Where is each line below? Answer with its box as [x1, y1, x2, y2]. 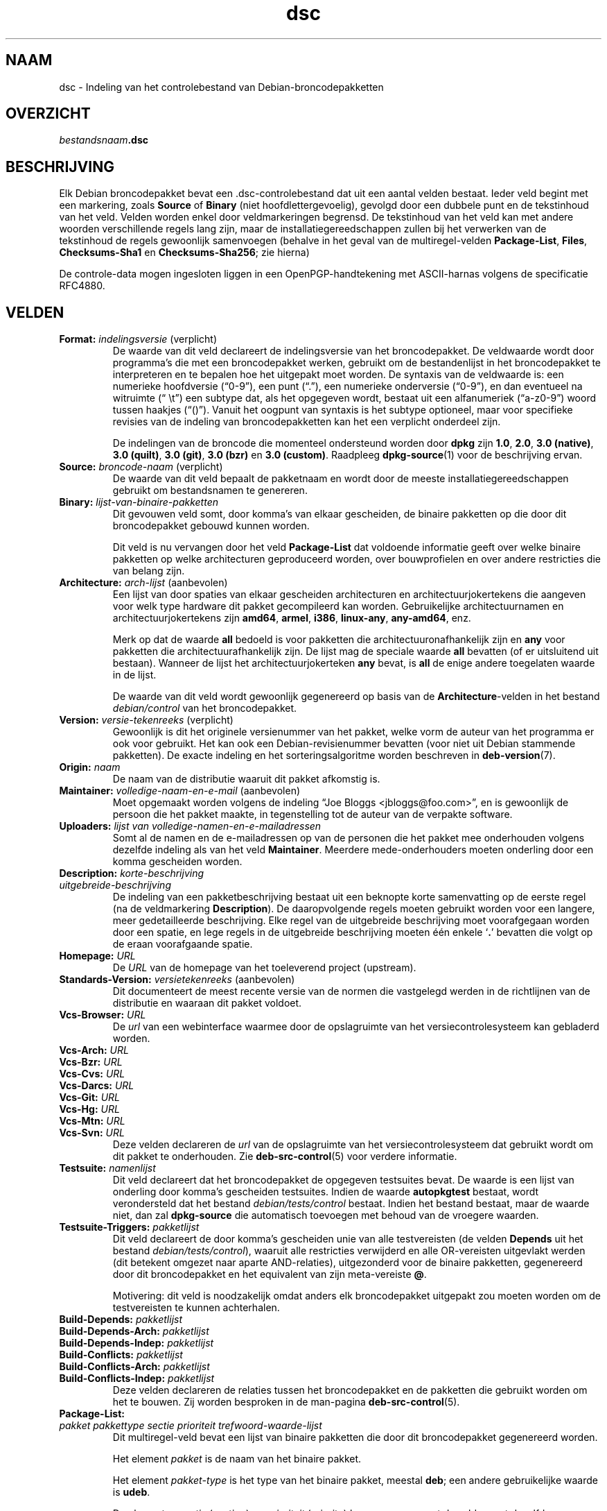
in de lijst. [112, 669, 157, 681]
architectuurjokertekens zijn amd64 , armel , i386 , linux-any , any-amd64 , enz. [112, 612, 471, 624]
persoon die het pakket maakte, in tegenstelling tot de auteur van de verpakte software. [112, 808, 513, 821]
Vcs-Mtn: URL [59, 1115, 125, 1127]
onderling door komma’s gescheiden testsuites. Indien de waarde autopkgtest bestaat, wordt [112, 1186, 539, 1198]
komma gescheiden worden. [112, 855, 243, 868]
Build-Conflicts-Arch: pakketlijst [59, 1360, 210, 1373]
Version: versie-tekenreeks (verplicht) [59, 714, 234, 726]
